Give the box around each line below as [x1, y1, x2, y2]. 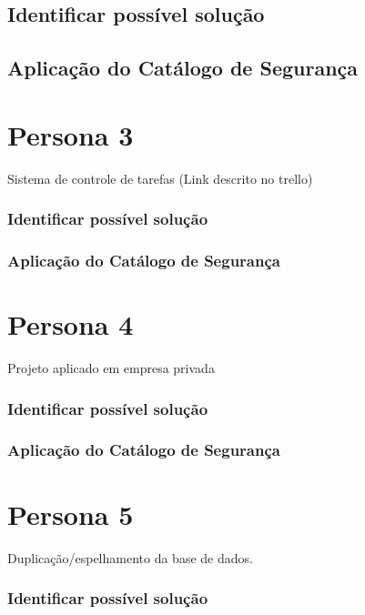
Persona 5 [7, 495, 134, 532]
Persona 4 [7, 306, 134, 343]
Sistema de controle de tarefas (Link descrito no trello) [7, 168, 313, 187]
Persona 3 [7, 116, 134, 153]
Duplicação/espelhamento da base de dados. [7, 548, 253, 567]
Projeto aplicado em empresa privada [7, 358, 215, 378]
